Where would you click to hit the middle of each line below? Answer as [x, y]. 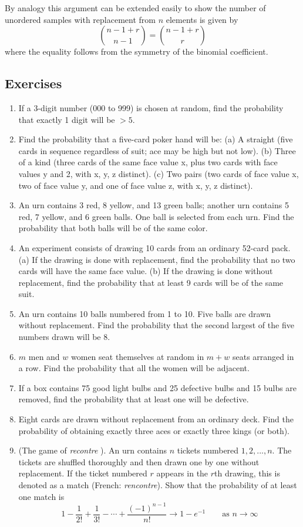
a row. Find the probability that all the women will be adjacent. [134, 368]
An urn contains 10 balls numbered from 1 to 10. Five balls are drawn [144, 313]
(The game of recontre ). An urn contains [93, 450]
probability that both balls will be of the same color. [113, 228]
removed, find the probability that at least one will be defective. [134, 399]
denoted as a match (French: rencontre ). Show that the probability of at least [158, 485]
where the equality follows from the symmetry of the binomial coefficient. [137, 51]
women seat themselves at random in [138, 356]
